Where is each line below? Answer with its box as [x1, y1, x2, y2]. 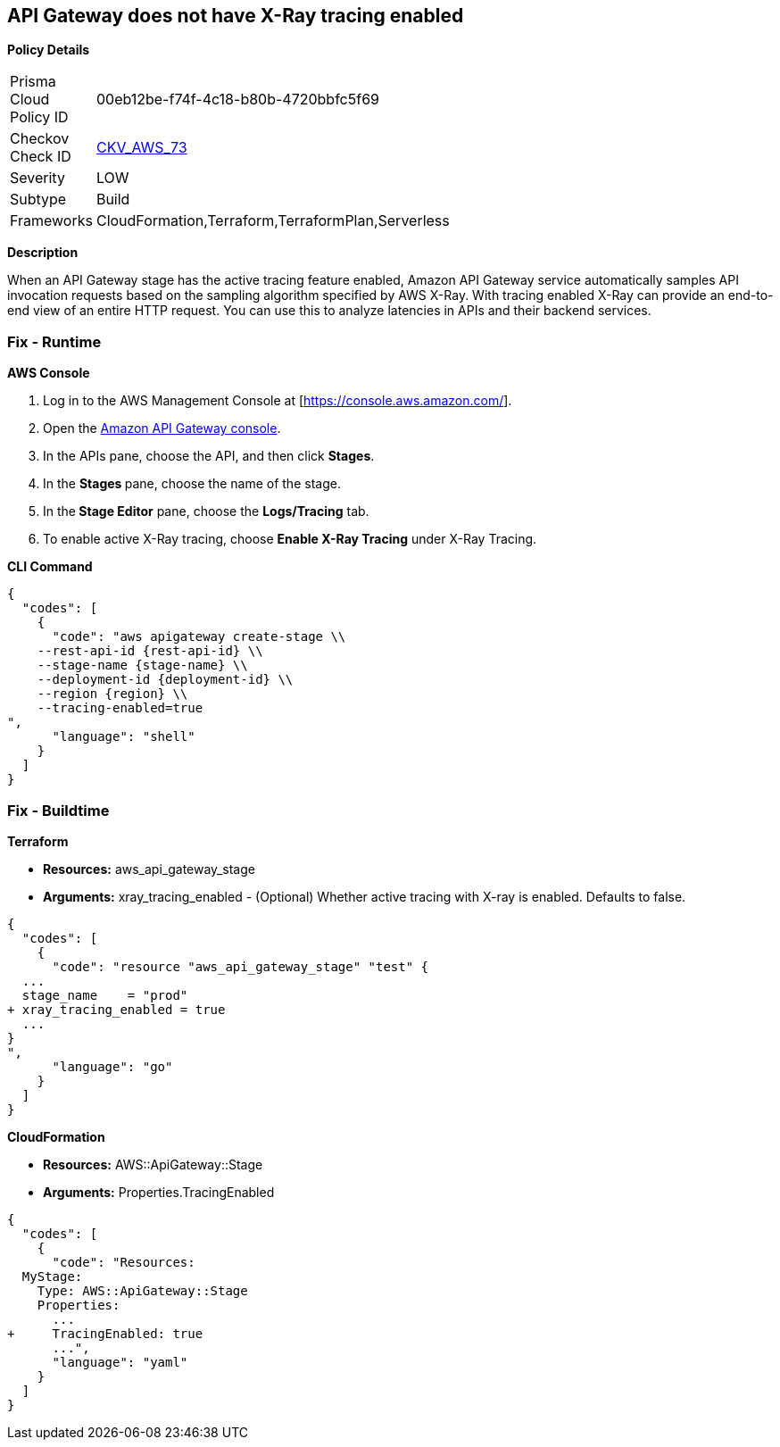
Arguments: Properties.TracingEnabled [43, 1184, 275, 1200]
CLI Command [7, 559, 93, 575]
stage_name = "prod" [21, 987, 188, 1002]
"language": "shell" [52, 729, 195, 744]
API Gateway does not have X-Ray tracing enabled [7, 4, 464, 27]
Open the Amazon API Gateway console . [43, 420, 281, 437]
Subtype [10, 190, 67, 209]
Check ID [10, 147, 71, 166]
